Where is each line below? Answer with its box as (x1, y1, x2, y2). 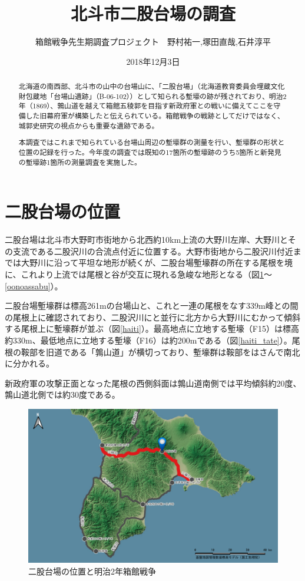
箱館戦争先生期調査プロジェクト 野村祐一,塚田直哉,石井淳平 (35, 35, 271, 48)
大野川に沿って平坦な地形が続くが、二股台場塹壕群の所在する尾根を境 (21, 256, 293, 269)
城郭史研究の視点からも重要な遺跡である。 (18, 120, 159, 130)
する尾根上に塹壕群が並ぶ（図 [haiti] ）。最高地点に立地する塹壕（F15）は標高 (5, 322, 299, 335)
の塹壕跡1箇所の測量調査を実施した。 (18, 157, 141, 167)
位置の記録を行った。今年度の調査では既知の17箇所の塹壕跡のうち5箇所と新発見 (18, 147, 281, 157)
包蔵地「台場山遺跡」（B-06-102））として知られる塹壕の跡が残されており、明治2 (25, 91, 287, 101)
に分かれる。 (5, 357, 54, 369)
